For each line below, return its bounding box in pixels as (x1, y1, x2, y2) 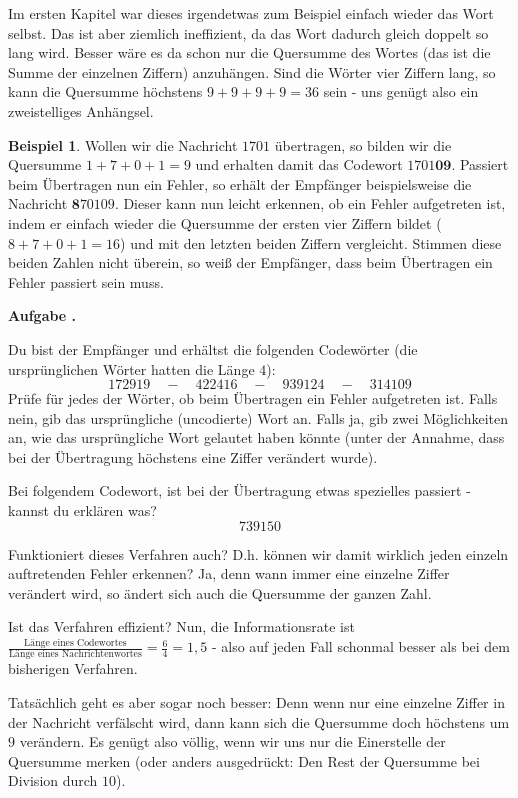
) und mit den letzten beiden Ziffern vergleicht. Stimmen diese (120, 232, 502, 253)
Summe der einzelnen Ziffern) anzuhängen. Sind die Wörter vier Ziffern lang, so (8, 61, 496, 82)
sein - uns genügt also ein (323, 81, 479, 102)
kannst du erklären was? (8, 500, 157, 521)
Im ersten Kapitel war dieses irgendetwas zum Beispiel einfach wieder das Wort (8, 3, 494, 23)
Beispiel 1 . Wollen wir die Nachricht (8, 134, 238, 155)
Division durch (8, 770, 98, 791)
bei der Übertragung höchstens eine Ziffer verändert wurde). (8, 446, 378, 467)
